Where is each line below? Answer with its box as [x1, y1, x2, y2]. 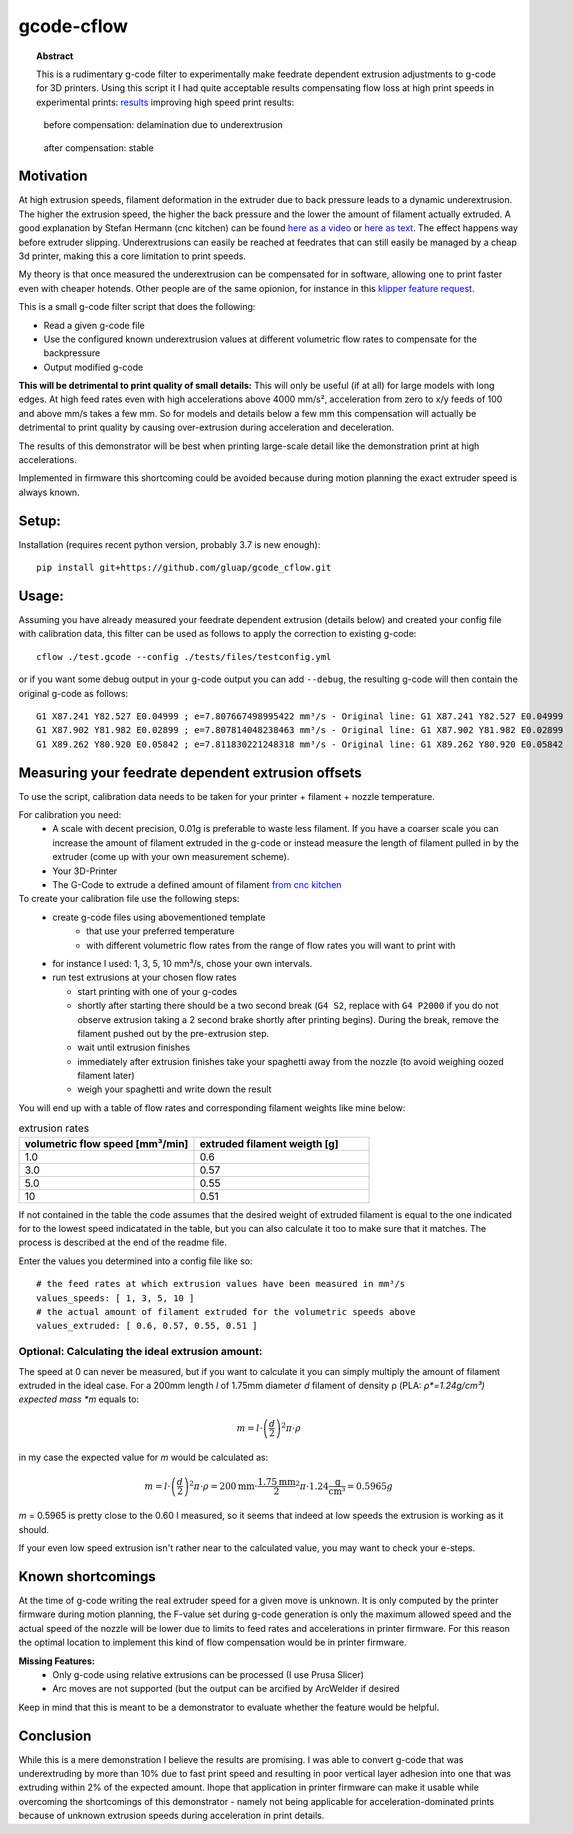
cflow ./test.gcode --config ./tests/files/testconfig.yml [36, 651, 332, 662]
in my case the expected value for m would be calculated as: [18, 1451, 269, 1464]
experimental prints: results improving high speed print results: [36, 96, 295, 108]
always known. [18, 486, 80, 498]
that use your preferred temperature [86, 925, 235, 937]
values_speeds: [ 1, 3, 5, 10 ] [36, 1292, 195, 1304]
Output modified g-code [43, 361, 144, 373]
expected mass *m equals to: [18, 1393, 140, 1405]
